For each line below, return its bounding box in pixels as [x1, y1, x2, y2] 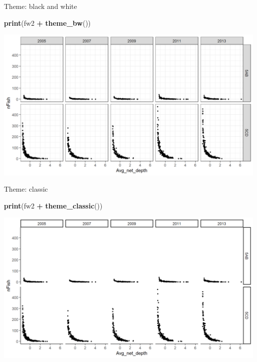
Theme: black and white [4, 1, 77, 11]
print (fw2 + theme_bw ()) [4, 17, 91, 28]
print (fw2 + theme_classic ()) [4, 200, 103, 210]
